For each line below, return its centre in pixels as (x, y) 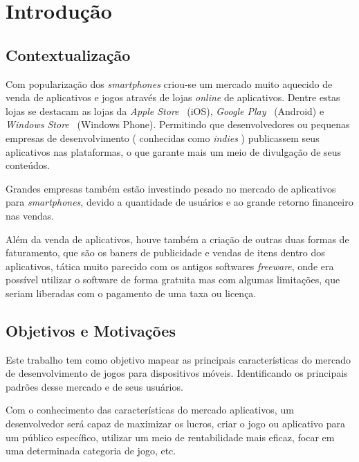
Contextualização (68, 54)
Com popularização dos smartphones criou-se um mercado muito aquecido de (169, 83)
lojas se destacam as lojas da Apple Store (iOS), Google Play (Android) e (165, 110)
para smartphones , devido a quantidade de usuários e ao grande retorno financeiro (179, 202)
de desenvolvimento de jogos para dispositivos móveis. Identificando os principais (177, 373)
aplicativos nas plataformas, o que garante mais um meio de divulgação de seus (174, 151)
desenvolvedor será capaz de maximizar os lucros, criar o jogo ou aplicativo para (175, 424)
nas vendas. (30, 215)
